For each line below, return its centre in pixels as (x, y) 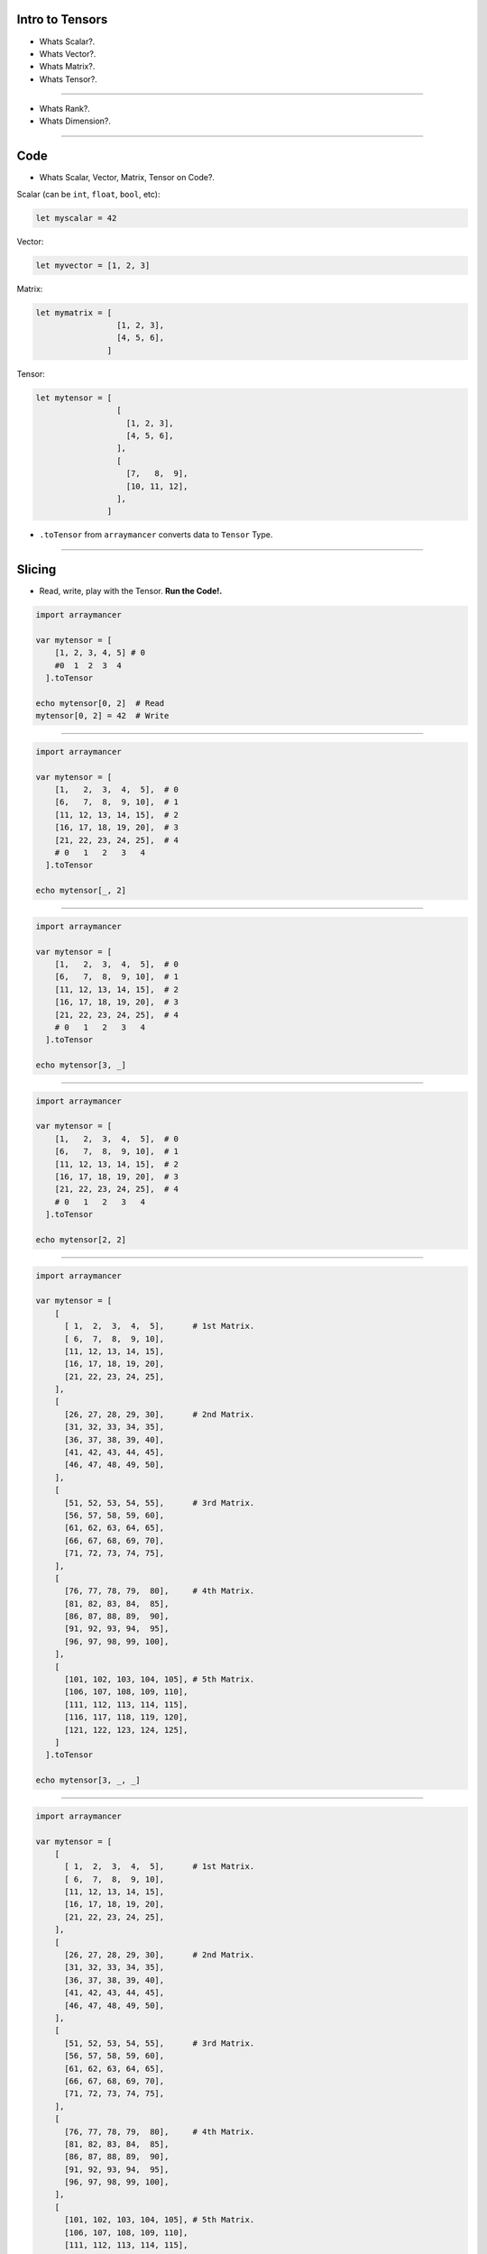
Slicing (37, 569)
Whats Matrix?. (67, 67)
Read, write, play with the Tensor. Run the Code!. (131, 591)
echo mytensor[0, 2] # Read (100, 703)
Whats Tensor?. (69, 79)
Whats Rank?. (64, 109)
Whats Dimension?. (75, 121)
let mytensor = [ (74, 398)
